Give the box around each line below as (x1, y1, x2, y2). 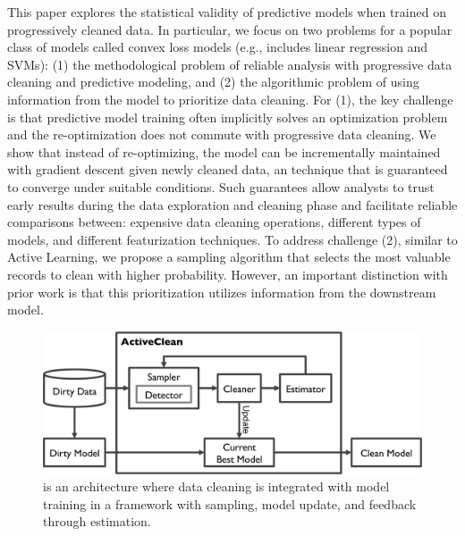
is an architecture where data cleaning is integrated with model (43, 477, 390, 496)
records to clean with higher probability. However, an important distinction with (7, 264, 448, 283)
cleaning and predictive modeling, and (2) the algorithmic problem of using (7, 72, 419, 91)
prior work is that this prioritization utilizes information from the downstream (7, 282, 436, 301)
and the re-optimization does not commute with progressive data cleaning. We (7, 125, 436, 144)
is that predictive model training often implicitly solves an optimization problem (7, 107, 448, 126)
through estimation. (43, 512, 151, 531)
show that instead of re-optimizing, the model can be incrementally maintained (7, 142, 441, 161)
